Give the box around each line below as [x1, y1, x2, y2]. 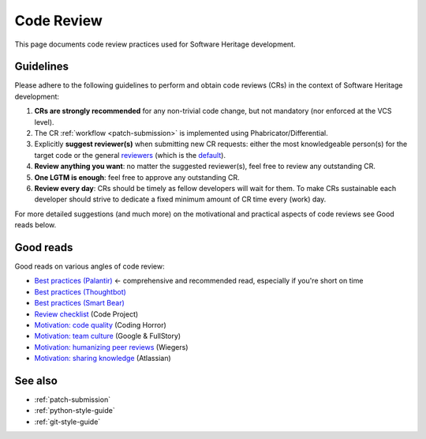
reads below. [14, 220, 57, 230]
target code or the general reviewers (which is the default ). [34, 150, 226, 159]
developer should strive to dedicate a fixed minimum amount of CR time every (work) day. [34, 194, 327, 204]
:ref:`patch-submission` [34, 395, 110, 404]
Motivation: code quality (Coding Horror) [34, 321, 167, 329]
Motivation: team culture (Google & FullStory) [34, 332, 181, 341]
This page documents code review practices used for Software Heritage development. [14, 39, 296, 49]
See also [14, 373, 58, 387]
